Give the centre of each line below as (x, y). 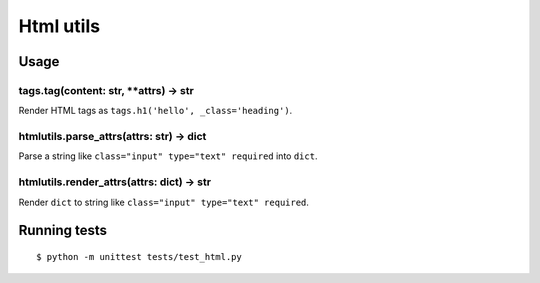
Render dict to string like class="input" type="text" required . (164, 202)
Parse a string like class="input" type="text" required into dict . (168, 156)
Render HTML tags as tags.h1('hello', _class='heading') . (155, 111)
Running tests (63, 230)
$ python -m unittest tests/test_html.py (139, 256)
